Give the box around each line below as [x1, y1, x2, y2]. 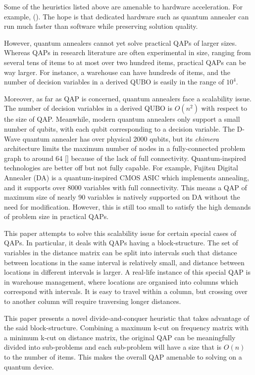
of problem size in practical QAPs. [4, 211, 109, 222]
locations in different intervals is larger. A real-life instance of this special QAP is [4, 267, 251, 277]
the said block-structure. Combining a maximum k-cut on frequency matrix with [4, 322, 249, 333]
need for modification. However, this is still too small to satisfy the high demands [4, 201, 251, 212]
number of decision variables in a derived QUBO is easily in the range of [4, 76, 224, 87]
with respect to [201, 103, 247, 113]
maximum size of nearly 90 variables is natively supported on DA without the [4, 192, 240, 202]
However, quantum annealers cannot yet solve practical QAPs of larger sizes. [4, 37, 237, 48]
